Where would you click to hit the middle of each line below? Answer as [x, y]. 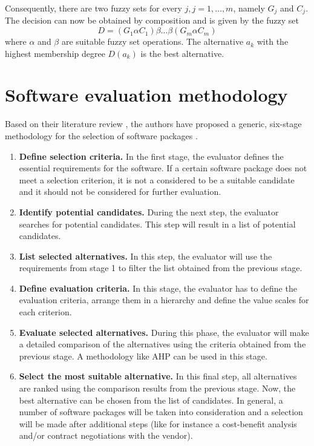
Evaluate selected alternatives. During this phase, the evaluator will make [164, 332]
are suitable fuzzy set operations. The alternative [152, 41]
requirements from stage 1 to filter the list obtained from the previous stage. [161, 268]
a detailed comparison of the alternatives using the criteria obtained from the [162, 344]
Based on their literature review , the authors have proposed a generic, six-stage [153, 124]
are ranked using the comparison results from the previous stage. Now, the [157, 388]
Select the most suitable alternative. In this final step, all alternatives [158, 376]
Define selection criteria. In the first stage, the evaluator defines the [151, 156]
